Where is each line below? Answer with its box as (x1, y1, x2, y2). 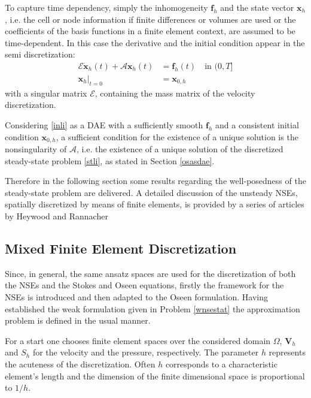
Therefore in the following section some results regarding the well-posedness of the (5, 174, 306, 187)
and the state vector (220, 1, 294, 13)
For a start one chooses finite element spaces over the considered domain (5, 334, 271, 346)
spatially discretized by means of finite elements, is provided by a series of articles (5, 198, 304, 210)
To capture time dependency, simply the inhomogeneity (5, 1, 208, 13)
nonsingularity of (5, 143, 67, 155)
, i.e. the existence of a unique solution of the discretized (76, 143, 283, 155)
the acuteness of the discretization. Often (5, 357, 155, 370)
